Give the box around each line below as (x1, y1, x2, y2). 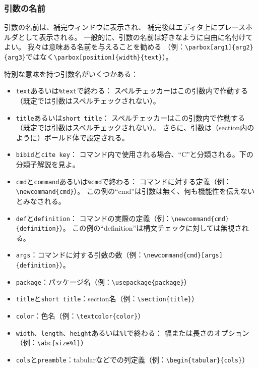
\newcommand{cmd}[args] (143, 252, 223, 259)
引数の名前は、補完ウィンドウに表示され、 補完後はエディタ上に (4, 22, 218, 32)
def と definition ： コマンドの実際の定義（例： (16, 213, 171, 223)
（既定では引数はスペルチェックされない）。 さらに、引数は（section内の (16, 122, 254, 133)
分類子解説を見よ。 (16, 159, 80, 170)
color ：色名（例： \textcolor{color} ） (16, 310, 145, 321)
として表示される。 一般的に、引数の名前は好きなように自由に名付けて (18, 31, 253, 42)
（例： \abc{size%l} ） (16, 337, 88, 348)
